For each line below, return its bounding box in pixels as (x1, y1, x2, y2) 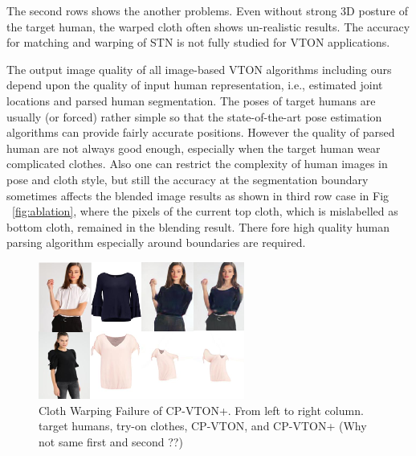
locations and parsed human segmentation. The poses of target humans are (6, 92, 376, 109)
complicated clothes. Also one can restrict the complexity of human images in (6, 155, 388, 172)
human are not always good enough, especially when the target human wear (6, 139, 381, 156)
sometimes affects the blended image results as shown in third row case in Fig (6, 187, 389, 203)
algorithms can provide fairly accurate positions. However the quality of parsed (6, 124, 395, 141)
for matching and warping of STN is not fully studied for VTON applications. (6, 34, 390, 51)
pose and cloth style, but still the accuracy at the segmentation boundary (6, 170, 369, 187)
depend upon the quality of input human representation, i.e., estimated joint (6, 76, 383, 93)
